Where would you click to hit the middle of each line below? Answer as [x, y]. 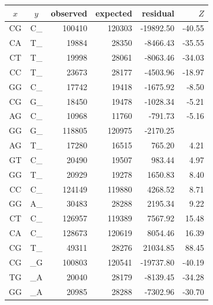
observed [69, 13]
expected [114, 13]
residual [158, 13]
